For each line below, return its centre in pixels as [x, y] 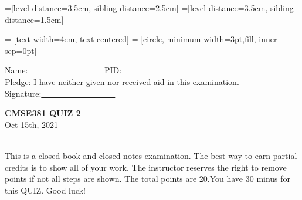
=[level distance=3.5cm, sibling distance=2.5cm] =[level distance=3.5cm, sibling [149, 8]
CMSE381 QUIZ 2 [43, 113]
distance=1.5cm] [34, 19]
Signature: [23, 93]
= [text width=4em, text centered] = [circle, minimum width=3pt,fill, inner [141, 39]
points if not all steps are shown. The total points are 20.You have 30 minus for [148, 179]
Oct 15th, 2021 [31, 124]
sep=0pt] [21, 50]
